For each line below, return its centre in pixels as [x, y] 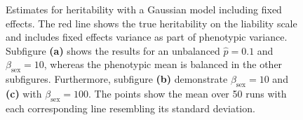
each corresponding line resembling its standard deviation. [130, 108]
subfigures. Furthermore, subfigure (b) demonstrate [117, 79]
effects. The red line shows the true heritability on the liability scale [151, 23]
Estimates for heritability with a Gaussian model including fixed [144, 9]
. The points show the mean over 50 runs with [188, 93]
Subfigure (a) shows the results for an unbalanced [113, 50]
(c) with [24, 93]
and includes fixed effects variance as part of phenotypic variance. [147, 37]
